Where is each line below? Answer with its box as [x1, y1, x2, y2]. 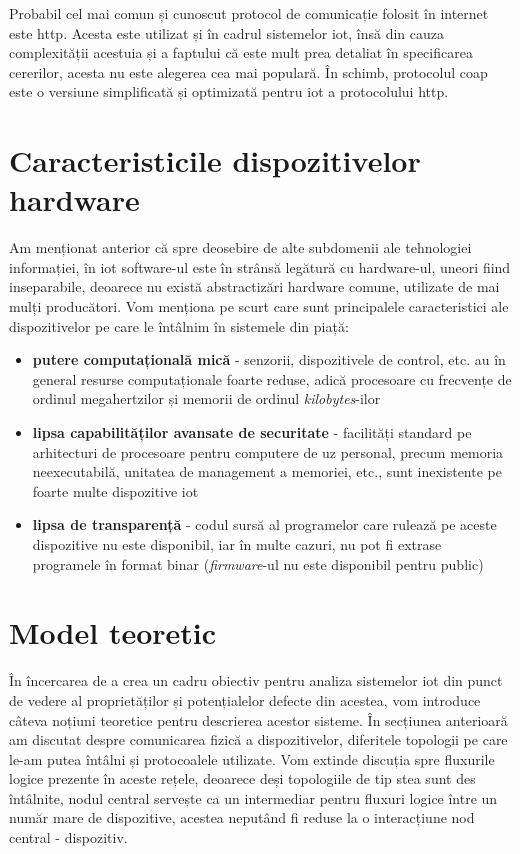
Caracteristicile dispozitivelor [9, 140, 421, 181]
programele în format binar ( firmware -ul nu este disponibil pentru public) [32, 553, 484, 574]
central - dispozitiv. [9, 827, 128, 848]
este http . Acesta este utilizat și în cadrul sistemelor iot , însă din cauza [9, 22, 444, 43]
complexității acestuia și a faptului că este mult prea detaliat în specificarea [9, 42, 473, 63]
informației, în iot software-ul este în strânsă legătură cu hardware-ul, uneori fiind [9, 256, 511, 277]
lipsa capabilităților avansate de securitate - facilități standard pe [32, 422, 472, 443]
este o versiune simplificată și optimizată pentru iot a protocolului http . [9, 81, 449, 102]
